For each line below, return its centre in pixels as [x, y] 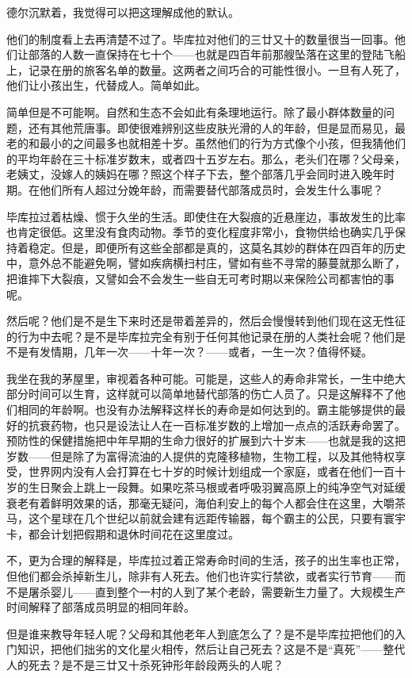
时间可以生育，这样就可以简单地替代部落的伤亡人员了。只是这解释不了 [211, 394]
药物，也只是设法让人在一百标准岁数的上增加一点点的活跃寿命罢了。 [228, 425]
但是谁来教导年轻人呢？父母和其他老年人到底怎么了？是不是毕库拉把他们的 [200, 633]
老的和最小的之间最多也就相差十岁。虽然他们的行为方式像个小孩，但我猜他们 [206, 143]
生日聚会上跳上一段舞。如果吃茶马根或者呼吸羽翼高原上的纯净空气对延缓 [217, 487]
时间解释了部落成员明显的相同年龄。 [101, 607]
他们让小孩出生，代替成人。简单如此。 [106, 85]
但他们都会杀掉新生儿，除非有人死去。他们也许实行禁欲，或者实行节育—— [200, 576]
